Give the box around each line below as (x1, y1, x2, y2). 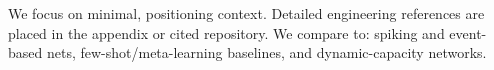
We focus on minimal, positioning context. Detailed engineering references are (8, 3, 485, 23)
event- (449, 22, 487, 43)
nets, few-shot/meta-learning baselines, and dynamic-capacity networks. (46, 42, 487, 63)
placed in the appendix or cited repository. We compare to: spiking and (8, 22, 445, 43)
